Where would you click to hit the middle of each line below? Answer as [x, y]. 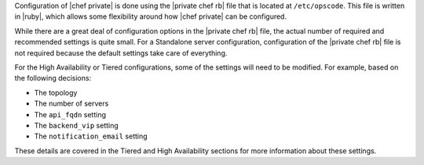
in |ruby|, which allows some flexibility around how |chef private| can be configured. [150, 16]
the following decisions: [53, 78]
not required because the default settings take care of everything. [121, 53]
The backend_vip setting [77, 125]
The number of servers [71, 104]
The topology [56, 92]
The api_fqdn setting [70, 114]
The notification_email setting [91, 136]
